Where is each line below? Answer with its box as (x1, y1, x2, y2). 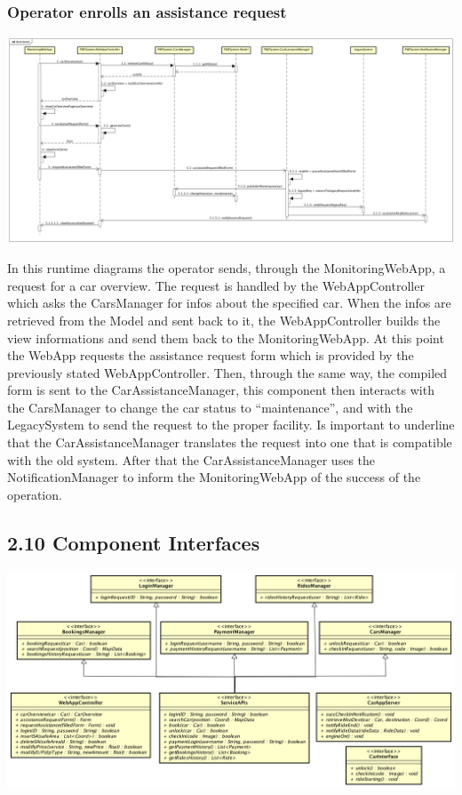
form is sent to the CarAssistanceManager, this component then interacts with (7, 381, 434, 399)
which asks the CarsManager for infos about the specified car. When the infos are (7, 293, 451, 312)
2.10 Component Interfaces (7, 528, 260, 556)
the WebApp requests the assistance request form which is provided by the (7, 346, 414, 365)
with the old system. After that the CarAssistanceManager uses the (7, 450, 376, 469)
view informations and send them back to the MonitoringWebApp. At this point (7, 328, 444, 347)
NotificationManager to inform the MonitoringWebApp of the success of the (7, 468, 421, 486)
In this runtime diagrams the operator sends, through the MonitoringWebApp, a (7, 259, 446, 277)
